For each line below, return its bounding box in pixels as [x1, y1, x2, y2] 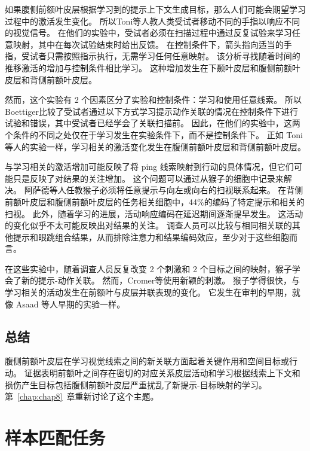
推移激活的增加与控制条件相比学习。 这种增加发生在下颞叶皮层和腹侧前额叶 [5, 61, 300, 74]
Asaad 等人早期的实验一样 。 [16, 297, 125, 310]
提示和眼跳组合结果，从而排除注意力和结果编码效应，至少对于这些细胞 [13, 230, 289, 243]
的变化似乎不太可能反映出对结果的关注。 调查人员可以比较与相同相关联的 [5, 219, 292, 231]
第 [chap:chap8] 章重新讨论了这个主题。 [5, 390, 159, 403]
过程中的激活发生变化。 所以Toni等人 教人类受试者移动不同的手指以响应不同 [5, 14, 300, 27]
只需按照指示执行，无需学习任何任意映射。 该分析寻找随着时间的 [46, 50, 300, 62]
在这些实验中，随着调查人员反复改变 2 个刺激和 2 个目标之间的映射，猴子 [5, 262, 292, 275]
